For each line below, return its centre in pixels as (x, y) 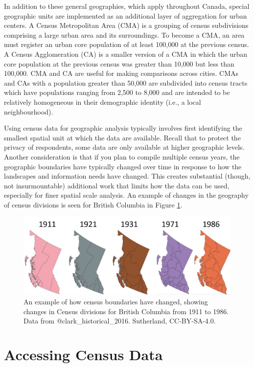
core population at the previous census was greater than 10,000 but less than (119, 63)
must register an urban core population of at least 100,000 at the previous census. (127, 44)
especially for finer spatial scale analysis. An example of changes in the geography (126, 195)
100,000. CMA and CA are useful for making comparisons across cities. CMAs (121, 73)
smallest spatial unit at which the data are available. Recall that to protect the (122, 137)
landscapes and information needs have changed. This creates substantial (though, (127, 176)
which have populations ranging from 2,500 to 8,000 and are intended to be (117, 92)
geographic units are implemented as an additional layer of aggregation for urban (126, 15)
